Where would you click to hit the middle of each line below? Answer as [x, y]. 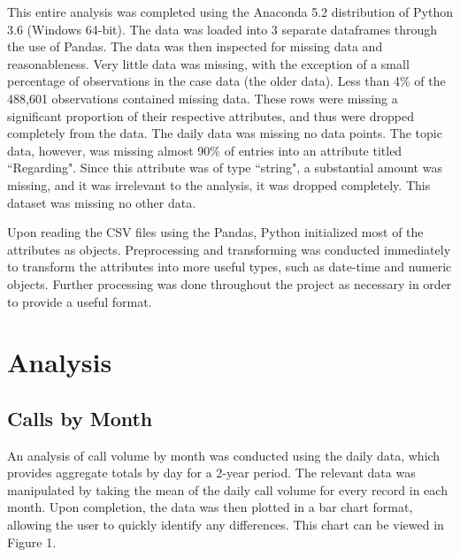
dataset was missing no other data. [102, 202]
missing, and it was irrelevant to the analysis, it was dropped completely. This [219, 184]
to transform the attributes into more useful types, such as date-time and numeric [230, 267]
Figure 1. [32, 542]
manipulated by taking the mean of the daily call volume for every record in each [227, 489]
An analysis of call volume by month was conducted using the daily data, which [224, 455]
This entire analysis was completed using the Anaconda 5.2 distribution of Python [230, 11]
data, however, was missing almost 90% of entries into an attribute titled [205, 150]
